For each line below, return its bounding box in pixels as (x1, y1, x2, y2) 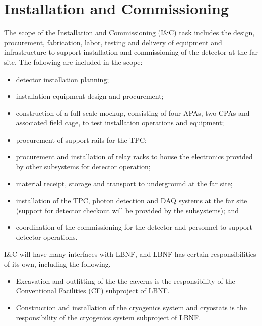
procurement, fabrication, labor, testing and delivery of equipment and (4, 37, 222, 47)
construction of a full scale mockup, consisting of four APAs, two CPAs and (16, 107, 250, 118)
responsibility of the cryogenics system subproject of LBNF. (16, 312, 201, 322)
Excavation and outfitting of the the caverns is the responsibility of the (16, 275, 235, 286)
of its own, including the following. (4, 258, 111, 269)
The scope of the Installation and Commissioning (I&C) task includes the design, (4, 27, 255, 38)
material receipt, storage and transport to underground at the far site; (16, 178, 233, 188)
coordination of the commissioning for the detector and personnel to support (16, 222, 252, 232)
